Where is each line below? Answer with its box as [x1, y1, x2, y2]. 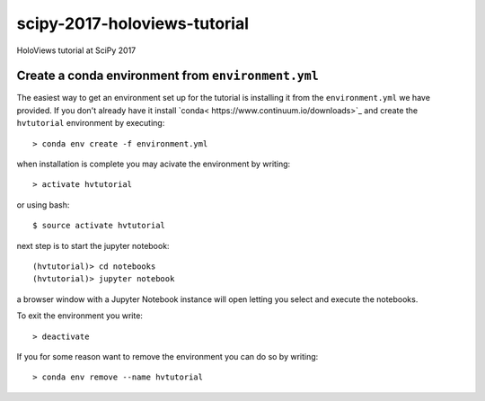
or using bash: [16, 199, 70, 210]
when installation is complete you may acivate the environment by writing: [16, 158, 291, 170]
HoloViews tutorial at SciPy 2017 [16, 45, 137, 56]
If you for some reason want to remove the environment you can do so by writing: [16, 351, 319, 361]
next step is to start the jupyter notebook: [16, 240, 170, 251]
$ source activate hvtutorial [32, 220, 166, 231]
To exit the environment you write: [16, 310, 144, 321]
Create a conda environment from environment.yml [16, 68, 319, 84]
